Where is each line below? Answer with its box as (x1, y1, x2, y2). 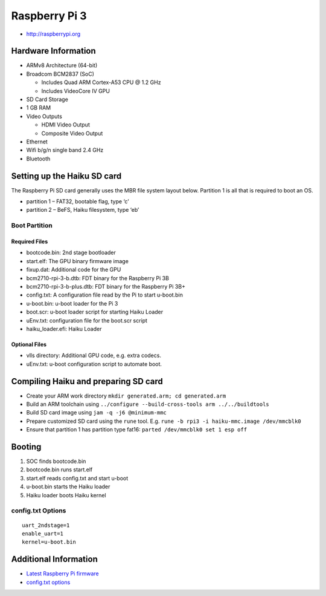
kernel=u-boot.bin (22, 539, 77, 546)
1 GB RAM (26, 104, 51, 111)
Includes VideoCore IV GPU (41, 87, 110, 94)
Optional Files (11, 341, 47, 348)
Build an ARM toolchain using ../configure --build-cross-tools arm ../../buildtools (26, 400, 270, 408)
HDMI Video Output (41, 121, 90, 128)
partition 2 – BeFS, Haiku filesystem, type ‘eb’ (26, 206, 139, 214)
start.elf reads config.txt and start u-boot (26, 474, 129, 482)
